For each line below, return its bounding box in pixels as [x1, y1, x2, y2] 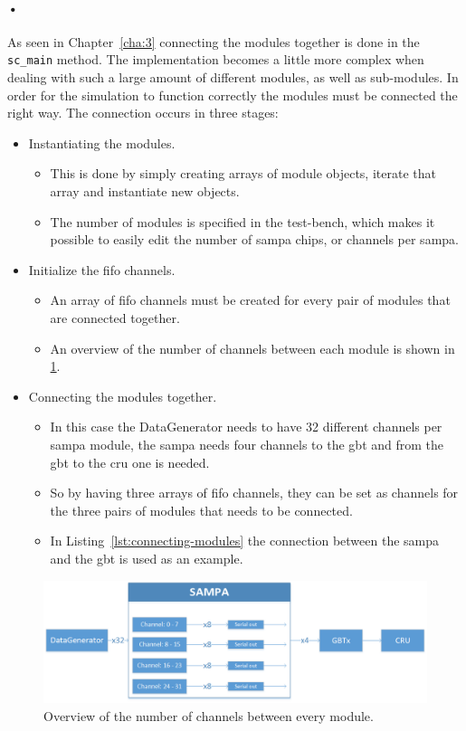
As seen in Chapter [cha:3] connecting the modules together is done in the [7, 32, 420, 51]
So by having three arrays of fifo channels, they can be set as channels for [50, 483, 459, 502]
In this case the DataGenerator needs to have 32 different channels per [50, 417, 442, 436]
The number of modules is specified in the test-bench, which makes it [50, 212, 435, 231]
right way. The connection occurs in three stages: [7, 103, 279, 122]
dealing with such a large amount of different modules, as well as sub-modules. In [7, 68, 459, 87]
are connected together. [50, 308, 180, 327]
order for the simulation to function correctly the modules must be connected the [7, 85, 458, 104]
